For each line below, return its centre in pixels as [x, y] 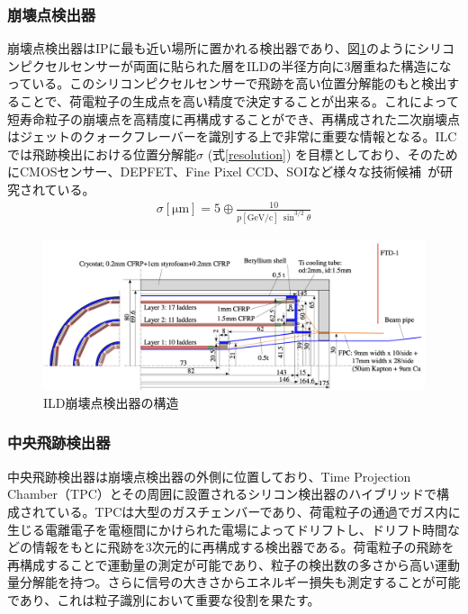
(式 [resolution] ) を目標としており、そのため [333, 153]
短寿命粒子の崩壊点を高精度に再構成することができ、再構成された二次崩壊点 [234, 118]
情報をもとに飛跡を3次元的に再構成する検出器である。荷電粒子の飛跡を [243, 547]
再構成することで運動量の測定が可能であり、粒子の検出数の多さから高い [221, 564]
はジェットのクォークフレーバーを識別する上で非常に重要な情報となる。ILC [232, 136]
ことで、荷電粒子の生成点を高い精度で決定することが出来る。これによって [239, 101]
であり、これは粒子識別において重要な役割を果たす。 [164, 599]
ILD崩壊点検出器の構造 [111, 402]
